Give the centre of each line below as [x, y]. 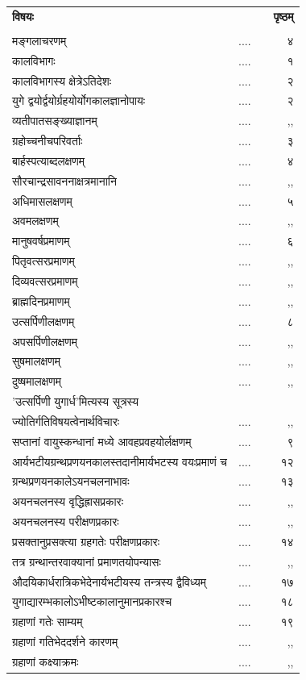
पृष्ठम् [283, 16]
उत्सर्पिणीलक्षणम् [43, 321]
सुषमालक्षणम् [36, 361]
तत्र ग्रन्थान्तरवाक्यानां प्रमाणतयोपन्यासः [87, 561]
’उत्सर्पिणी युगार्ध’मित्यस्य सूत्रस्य [76, 401]
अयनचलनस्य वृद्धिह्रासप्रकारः [68, 501]
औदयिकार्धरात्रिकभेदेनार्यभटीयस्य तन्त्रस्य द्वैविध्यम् [109, 581]
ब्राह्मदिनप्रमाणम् [41, 300]
